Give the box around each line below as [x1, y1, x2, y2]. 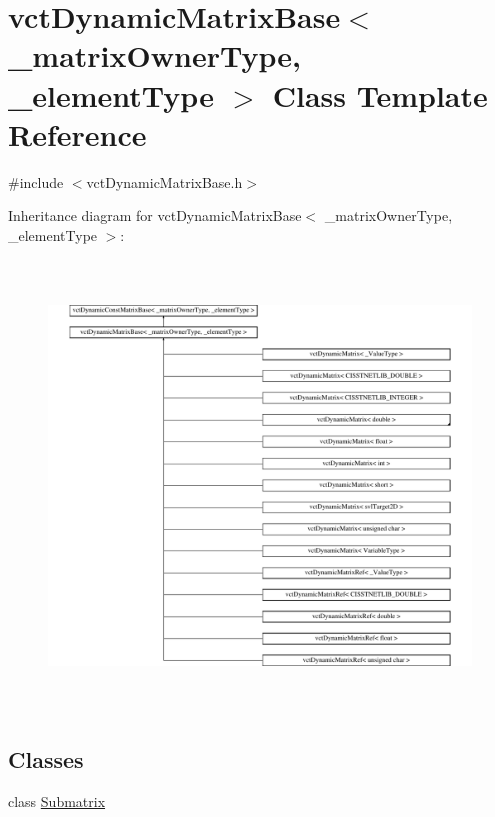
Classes [8, 744, 84, 775]
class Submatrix [8, 791, 106, 812]
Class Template [272, 74, 488, 115]
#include [8, 171, 64, 192]
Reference [8, 113, 147, 154]
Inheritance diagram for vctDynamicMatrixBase [8, 205, 302, 226]
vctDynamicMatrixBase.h [86, 171, 243, 192]
